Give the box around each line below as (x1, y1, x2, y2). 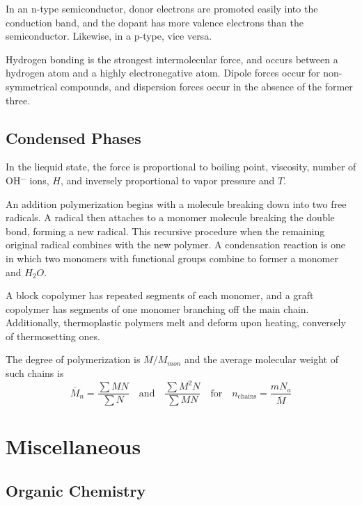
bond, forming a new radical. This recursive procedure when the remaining (6, 223, 325, 238)
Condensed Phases (6, 127, 141, 148)
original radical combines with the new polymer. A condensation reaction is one (6, 237, 346, 252)
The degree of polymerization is (6, 352, 141, 367)
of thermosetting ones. (6, 328, 100, 343)
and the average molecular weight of (184, 352, 338, 367)
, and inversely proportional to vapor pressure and (60, 173, 275, 187)
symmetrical (6, 79, 58, 93)
